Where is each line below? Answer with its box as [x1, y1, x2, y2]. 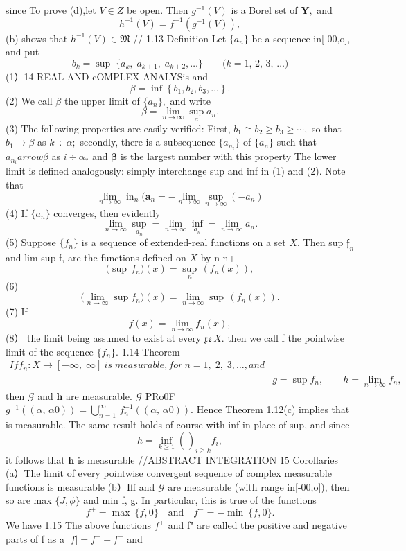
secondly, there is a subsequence [80, 134, 215, 149]
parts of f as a [6, 532, 64, 545]
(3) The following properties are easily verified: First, [6, 121, 231, 135]
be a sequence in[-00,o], [251, 30, 351, 45]
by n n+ [200, 250, 236, 264]
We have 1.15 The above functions [6, 518, 152, 532]
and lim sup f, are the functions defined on [6, 250, 186, 264]
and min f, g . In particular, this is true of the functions [83, 493, 317, 507]
